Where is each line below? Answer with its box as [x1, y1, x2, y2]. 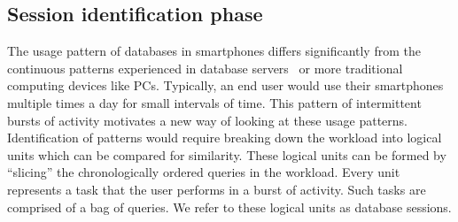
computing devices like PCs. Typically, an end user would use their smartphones [7, 76, 444, 95]
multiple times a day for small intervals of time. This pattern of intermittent [7, 93, 422, 111]
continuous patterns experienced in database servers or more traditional [7, 58, 403, 77]
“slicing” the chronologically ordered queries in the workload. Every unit [7, 163, 400, 181]
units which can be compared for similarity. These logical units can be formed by [7, 145, 446, 164]
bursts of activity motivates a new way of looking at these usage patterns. [7, 111, 408, 129]
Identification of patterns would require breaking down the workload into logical [7, 128, 442, 147]
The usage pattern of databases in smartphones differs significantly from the [7, 42, 421, 60]
